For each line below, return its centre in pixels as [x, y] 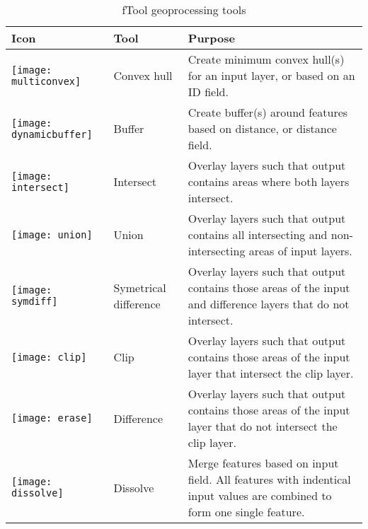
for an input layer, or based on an [271, 75]
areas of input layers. [300, 251]
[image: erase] [52, 418]
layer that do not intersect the [263, 426]
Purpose [211, 38]
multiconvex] [46, 81]
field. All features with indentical [269, 479]
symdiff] [35, 301]
